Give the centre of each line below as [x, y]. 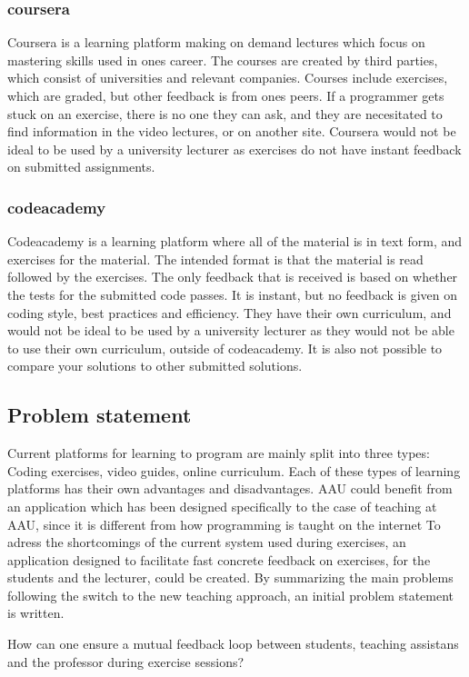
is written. [36, 613]
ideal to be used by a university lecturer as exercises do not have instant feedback [234, 149]
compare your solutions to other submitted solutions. [155, 366]
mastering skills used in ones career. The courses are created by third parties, [223, 60]
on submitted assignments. [81, 167]
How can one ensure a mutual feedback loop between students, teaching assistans [233, 644]
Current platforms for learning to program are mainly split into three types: [219, 453]
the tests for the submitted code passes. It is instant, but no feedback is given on [232, 294]
